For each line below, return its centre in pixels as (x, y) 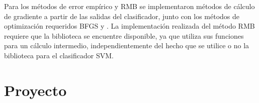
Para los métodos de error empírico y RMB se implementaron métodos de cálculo (129, 6)
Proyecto (35, 90)
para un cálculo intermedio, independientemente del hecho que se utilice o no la (127, 45)
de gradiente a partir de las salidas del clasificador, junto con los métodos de (122, 16)
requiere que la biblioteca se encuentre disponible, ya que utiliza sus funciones (124, 35)
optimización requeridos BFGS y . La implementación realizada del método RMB (129, 26)
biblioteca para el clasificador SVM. (59, 55)
